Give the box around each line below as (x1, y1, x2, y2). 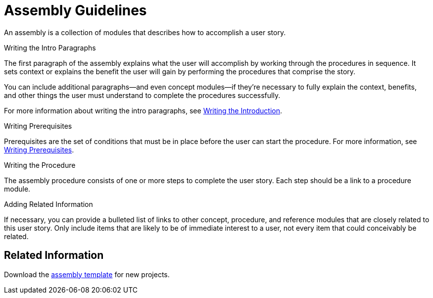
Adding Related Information (4, 199, 93, 208)
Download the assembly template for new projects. (4, 270, 170, 279)
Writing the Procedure (4, 160, 76, 169)
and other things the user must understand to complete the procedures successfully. (4, 91, 281, 99)
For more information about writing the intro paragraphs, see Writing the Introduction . (4, 106, 283, 115)
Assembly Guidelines (4, 2, 147, 19)
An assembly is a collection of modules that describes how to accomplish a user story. (4, 28, 286, 37)
